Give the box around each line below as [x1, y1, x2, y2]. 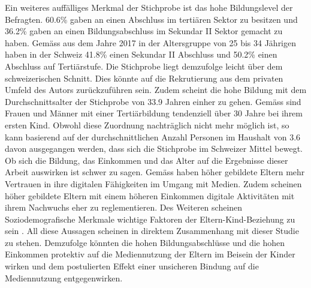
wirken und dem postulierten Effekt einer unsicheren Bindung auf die [5, 260, 259, 272]
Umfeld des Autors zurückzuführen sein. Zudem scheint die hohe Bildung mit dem [5, 83, 307, 96]
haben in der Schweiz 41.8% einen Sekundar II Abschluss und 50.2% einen [5, 48, 277, 61]
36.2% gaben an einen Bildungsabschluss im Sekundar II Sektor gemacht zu [5, 25, 283, 37]
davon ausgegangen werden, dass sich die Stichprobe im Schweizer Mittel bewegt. [5, 142, 303, 155]
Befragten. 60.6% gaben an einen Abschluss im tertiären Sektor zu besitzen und [5, 13, 298, 25]
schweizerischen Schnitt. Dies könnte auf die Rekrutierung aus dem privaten [5, 71, 283, 84]
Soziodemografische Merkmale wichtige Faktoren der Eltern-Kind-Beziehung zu [5, 212, 295, 225]
